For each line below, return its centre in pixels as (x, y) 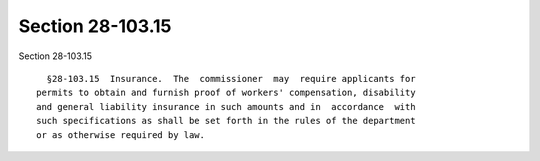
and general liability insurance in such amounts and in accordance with (226, 106)
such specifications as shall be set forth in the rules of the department (226, 121)
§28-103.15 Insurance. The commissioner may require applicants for (231, 78)
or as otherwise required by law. (120, 134)
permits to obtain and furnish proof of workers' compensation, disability (226, 93)
